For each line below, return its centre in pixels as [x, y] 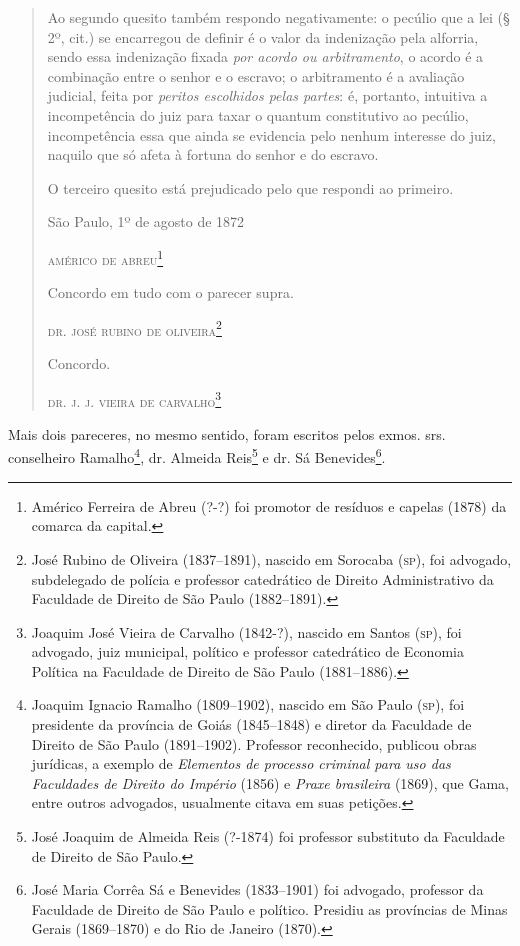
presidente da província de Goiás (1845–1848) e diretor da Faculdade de [251, 724]
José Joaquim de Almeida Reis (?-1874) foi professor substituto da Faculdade [268, 836]
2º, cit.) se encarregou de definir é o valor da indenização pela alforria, [263, 36]
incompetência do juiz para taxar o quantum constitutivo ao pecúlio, [258, 114]
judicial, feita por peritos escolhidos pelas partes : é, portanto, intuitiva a [267, 95]
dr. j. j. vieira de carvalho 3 [134, 399]
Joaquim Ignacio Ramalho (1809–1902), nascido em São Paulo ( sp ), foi [248, 704]
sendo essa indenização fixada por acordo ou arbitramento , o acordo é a [265, 56]
